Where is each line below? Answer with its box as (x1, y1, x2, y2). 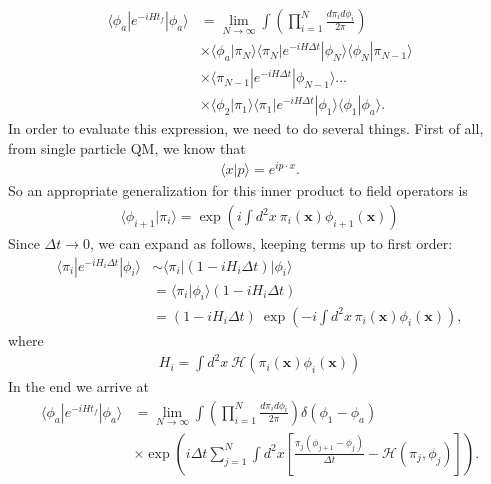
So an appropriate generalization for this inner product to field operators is (8, 180, 468, 201)
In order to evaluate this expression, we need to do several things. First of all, (8, 118, 484, 139)
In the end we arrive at (8, 376, 149, 397)
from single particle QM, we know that (8, 137, 246, 158)
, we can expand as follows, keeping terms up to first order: (90, 233, 453, 254)
